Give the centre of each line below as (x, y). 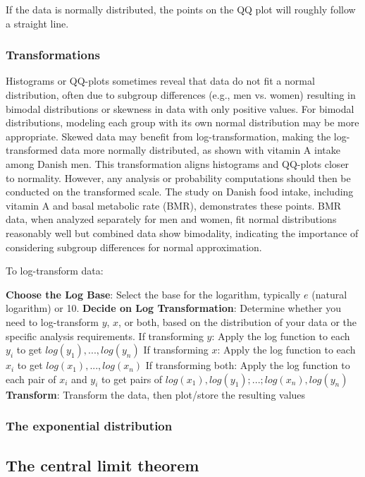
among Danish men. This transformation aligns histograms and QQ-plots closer (178, 163)
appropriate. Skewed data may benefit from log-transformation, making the (168, 136)
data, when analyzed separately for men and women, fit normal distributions (171, 219)
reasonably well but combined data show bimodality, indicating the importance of (182, 233)
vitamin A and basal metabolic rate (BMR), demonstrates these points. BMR (174, 205)
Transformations (53, 55)
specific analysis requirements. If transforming (105, 336)
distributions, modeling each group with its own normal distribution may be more (182, 122)
